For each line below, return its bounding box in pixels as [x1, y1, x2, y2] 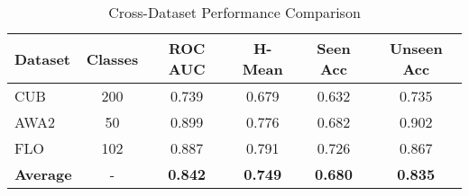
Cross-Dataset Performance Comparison [108, 2, 361, 22]
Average [14, 164, 72, 184]
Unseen [389, 38, 443, 58]
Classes [86, 48, 139, 69]
